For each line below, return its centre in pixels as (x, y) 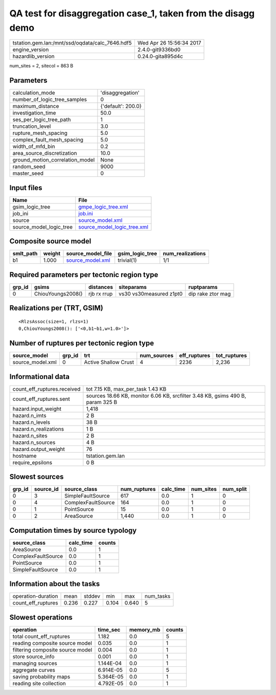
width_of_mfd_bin (34, 147)
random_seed (29, 167)
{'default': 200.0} (121, 106)
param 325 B (102, 402)
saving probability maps (41, 677)
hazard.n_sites (30, 436)
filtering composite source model (52, 649)
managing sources (35, 663)
